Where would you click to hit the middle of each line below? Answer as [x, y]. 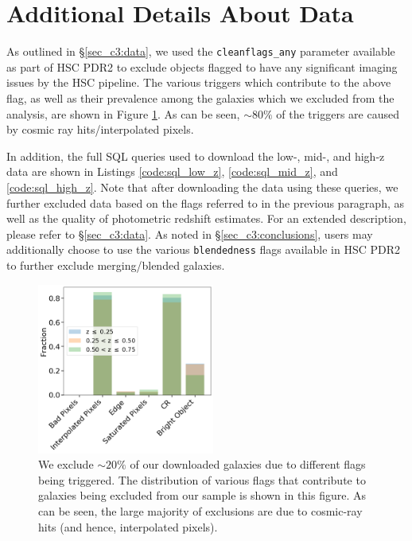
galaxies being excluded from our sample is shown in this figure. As [202, 495]
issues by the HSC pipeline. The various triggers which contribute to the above [199, 82]
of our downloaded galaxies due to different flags [248, 464]
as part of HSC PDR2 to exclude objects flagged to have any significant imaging [202, 66]
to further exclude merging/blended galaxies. [116, 265]
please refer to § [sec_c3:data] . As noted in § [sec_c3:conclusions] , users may [190, 234]
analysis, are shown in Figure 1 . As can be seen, [123, 113]
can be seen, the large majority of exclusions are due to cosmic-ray [200, 511]
